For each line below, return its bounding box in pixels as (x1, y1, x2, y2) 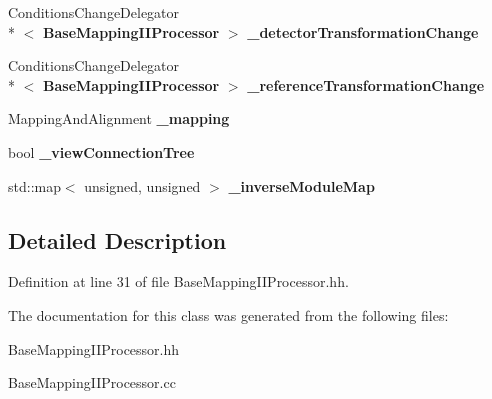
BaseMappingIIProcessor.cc (8, 372, 176, 393)
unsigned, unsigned (84, 175, 201, 196)
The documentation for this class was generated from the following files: (8, 304, 449, 325)
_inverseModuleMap (228, 175, 375, 196)
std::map (8, 175, 61, 196)
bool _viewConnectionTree (8, 141, 195, 162)
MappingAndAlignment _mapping (8, 108, 230, 129)
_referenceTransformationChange (247, 74, 485, 95)
